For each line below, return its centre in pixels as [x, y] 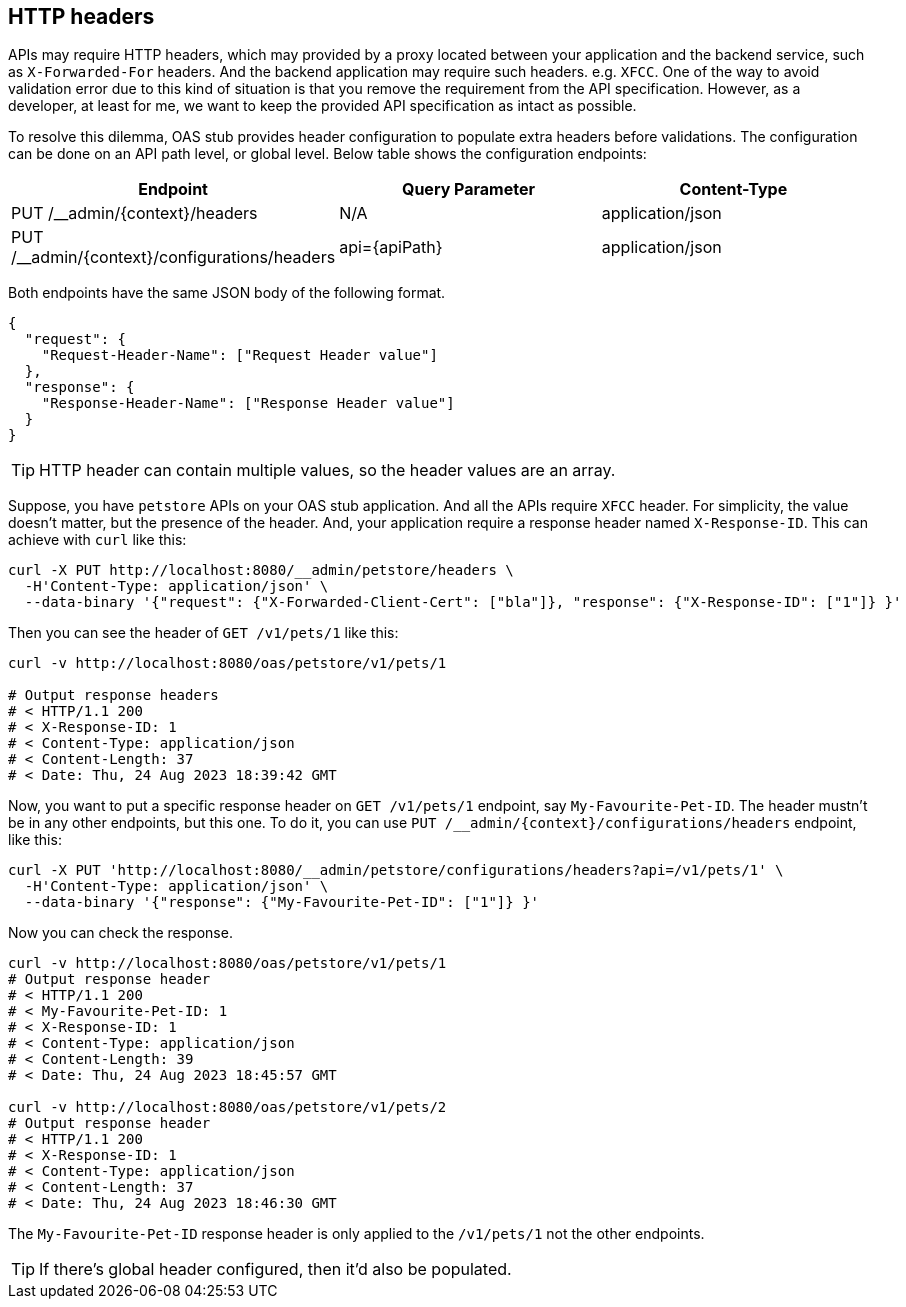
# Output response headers [113, 695]
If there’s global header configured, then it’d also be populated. [275, 1269]
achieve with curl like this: [97, 540]
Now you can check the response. [120, 933]
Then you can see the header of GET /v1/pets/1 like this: [203, 633]
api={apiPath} [391, 247]
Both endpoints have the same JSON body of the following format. [227, 293]
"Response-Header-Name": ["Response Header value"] [248, 403]
